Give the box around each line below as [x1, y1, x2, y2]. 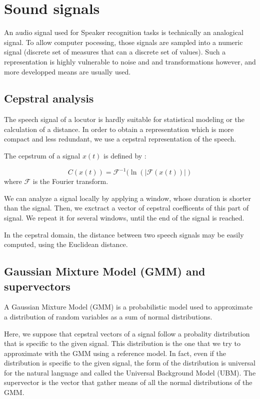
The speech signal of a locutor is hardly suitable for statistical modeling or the [4, 114, 244, 124]
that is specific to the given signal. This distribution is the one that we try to [4, 338, 241, 348]
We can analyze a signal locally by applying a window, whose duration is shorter [4, 192, 251, 203]
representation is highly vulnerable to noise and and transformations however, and [4, 56, 256, 66]
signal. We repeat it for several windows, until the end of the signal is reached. [4, 212, 244, 222]
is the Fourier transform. [32, 176, 108, 186]
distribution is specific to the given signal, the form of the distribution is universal [4, 357, 255, 368]
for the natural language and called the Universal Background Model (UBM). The [4, 367, 256, 377]
